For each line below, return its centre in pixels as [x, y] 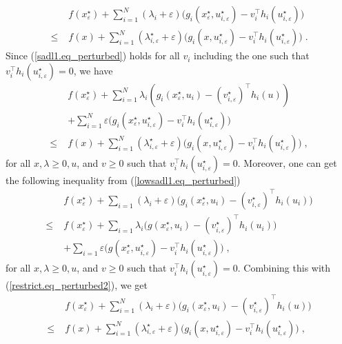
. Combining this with [284, 268]
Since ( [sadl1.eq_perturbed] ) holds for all [93, 55]
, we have [93, 70]
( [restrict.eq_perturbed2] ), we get [77, 285]
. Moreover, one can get [287, 162]
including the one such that [252, 55]
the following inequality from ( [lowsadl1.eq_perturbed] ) [123, 180]
